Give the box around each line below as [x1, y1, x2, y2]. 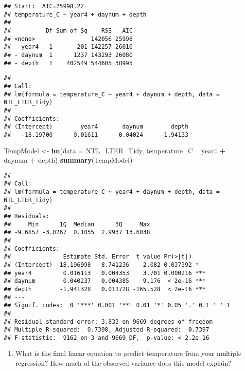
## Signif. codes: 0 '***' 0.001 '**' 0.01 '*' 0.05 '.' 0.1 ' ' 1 [4, 302, 230, 309]
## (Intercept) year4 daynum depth [4, 123, 189, 130]
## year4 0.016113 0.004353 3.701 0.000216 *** [4, 269, 206, 277]
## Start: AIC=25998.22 [4, 3, 84, 10]
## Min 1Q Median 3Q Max [4, 221, 150, 228]
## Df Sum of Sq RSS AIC [4, 27, 133, 34]
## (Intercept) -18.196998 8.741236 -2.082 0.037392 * [4, 261, 199, 268]
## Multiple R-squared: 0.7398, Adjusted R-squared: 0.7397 [4, 326, 210, 334]
